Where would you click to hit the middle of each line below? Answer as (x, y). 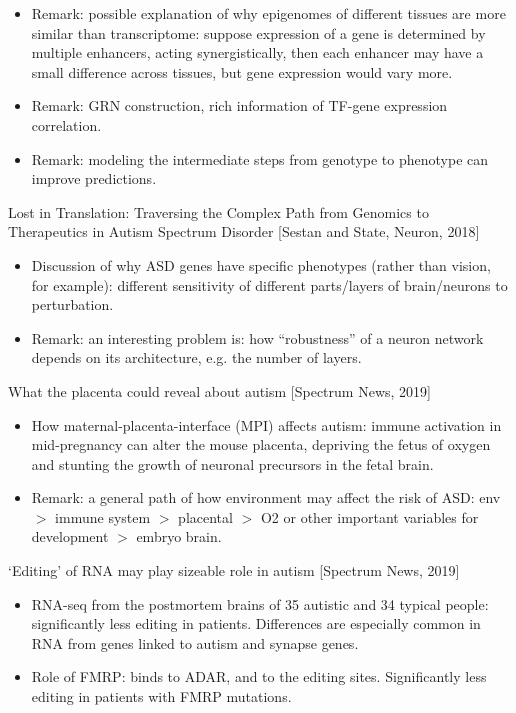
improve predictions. (94, 178)
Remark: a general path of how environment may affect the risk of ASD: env (266, 497)
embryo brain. (179, 536)
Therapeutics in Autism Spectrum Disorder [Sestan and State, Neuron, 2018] (244, 231)
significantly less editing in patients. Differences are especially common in (256, 623)
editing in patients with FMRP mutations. (161, 696)
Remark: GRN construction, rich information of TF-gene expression (239, 105)
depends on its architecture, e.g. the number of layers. (196, 357)
